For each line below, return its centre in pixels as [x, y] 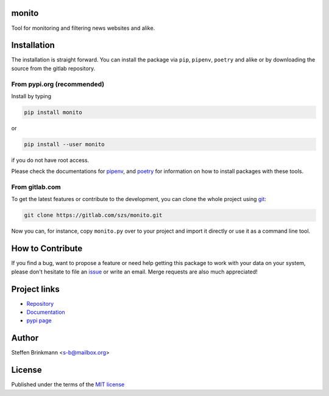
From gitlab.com [36, 187]
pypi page [39, 320]
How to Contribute [47, 249]
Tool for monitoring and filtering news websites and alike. [83, 28]
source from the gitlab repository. [53, 68]
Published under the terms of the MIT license [68, 384]
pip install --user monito [64, 144]
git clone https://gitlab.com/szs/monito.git [93, 215]
